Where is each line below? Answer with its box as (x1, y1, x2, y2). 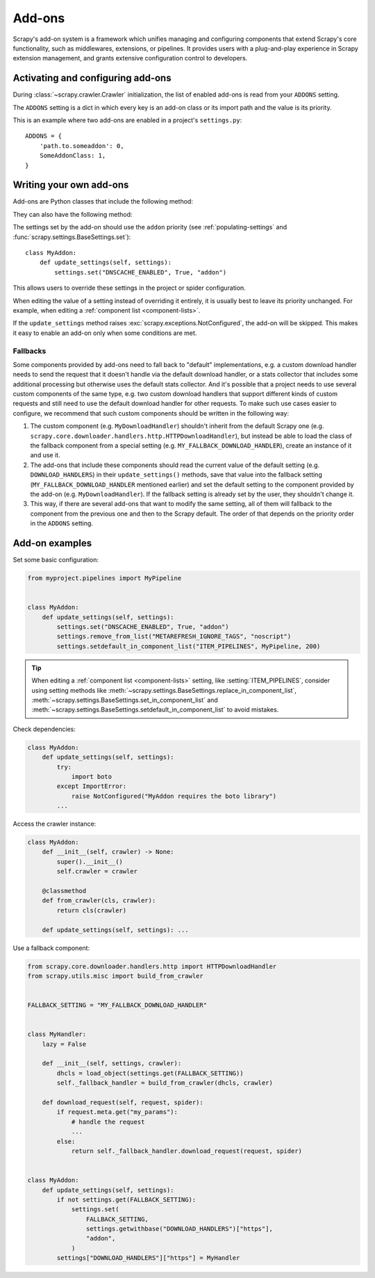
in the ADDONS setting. (30, 519, 94, 527)
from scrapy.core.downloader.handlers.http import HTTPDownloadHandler (27, 962, 277, 970)
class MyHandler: (27, 1031, 87, 1038)
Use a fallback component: (12, 944, 90, 952)
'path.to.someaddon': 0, (39, 142, 124, 149)
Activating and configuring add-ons (12, 72, 172, 84)
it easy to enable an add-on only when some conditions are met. (12, 329, 197, 337)
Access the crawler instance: (12, 820, 97, 828)
